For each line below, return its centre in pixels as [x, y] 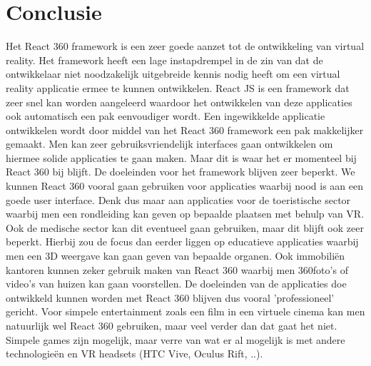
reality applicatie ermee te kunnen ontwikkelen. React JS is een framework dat [178, 87]
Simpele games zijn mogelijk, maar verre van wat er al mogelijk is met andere [176, 339]
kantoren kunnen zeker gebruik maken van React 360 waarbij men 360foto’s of [177, 269]
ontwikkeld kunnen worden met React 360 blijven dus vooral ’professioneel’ [170, 297]
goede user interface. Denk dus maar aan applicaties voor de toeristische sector [178, 199]
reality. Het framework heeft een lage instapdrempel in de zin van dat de [164, 60]
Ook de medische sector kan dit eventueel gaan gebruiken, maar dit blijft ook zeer [185, 227]
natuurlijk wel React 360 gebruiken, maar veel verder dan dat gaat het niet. [172, 325]
